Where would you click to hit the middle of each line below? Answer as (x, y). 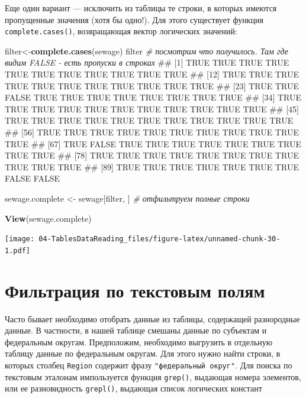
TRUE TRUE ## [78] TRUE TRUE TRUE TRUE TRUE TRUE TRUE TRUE (152, 155)
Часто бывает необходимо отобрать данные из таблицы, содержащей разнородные (152, 318)
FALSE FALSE (32, 178)
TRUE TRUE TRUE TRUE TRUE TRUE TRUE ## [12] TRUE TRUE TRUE (152, 74)
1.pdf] (17, 250)
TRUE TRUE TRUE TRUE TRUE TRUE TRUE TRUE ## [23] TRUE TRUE (152, 85)
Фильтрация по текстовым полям (135, 290)
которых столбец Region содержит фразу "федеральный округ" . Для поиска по (149, 365)
